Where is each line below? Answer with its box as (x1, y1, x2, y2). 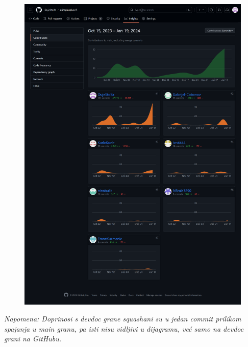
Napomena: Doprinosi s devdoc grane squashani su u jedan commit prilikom (4, 313, 241, 324)
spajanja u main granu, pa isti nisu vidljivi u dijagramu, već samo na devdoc (4, 323, 244, 334)
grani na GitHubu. (4, 333, 61, 344)
